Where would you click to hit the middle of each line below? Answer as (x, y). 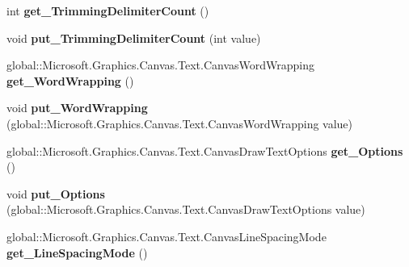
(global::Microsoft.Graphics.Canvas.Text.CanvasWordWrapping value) (180, 123)
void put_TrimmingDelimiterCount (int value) (134, 38)
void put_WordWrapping (77, 108)
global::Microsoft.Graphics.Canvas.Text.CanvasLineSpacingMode (167, 236)
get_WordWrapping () (70, 80)
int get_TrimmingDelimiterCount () (108, 10)
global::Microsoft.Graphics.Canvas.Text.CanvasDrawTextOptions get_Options (205, 150)
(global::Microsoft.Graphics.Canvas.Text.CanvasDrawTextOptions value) (186, 209)
